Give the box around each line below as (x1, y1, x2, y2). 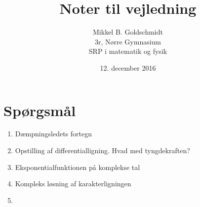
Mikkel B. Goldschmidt (93, 27, 163, 37)
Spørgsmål (3, 100, 76, 120)
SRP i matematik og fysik (88, 46, 167, 56)
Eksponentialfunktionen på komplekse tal (15, 162, 140, 172)
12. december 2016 (100, 62, 156, 73)
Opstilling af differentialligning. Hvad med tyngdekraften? (15, 145, 190, 156)
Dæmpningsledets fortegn (15, 128, 92, 139)
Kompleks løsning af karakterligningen (15, 178, 131, 189)
